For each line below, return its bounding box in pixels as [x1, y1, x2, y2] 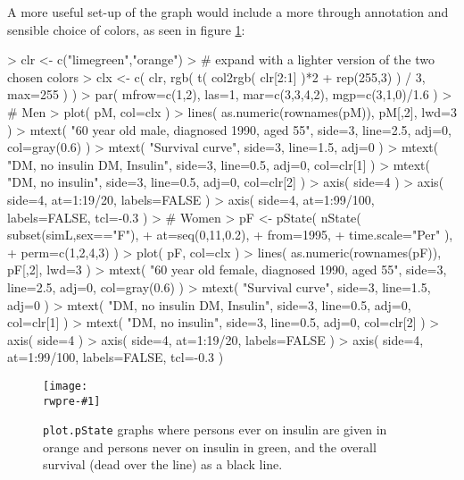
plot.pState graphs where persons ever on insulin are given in [43, 420, 387, 439]
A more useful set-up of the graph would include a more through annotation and [7, 3, 449, 21]
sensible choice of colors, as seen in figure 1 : [7, 20, 245, 38]
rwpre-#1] [43, 394, 101, 408]
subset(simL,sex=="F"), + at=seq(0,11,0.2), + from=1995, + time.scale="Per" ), [7, 225, 453, 244]
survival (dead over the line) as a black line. [43, 455, 283, 474]
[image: [43, 379, 88, 392]
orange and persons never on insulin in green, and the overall [43, 437, 377, 456]
